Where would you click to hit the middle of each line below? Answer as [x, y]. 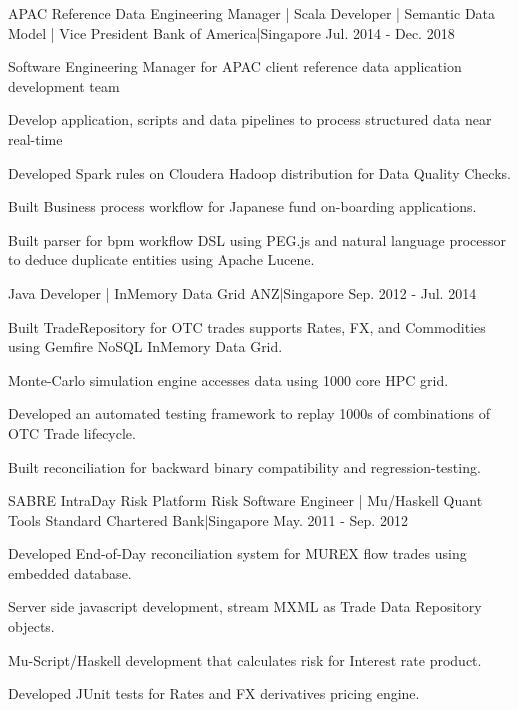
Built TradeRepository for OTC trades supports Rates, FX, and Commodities [247, 326]
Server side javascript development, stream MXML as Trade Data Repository [245, 606]
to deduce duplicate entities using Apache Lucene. [161, 259]
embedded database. [70, 572]
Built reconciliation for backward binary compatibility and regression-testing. [244, 466]
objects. [31, 626]
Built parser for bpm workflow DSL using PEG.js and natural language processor [257, 239]
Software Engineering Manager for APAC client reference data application [235, 66]
